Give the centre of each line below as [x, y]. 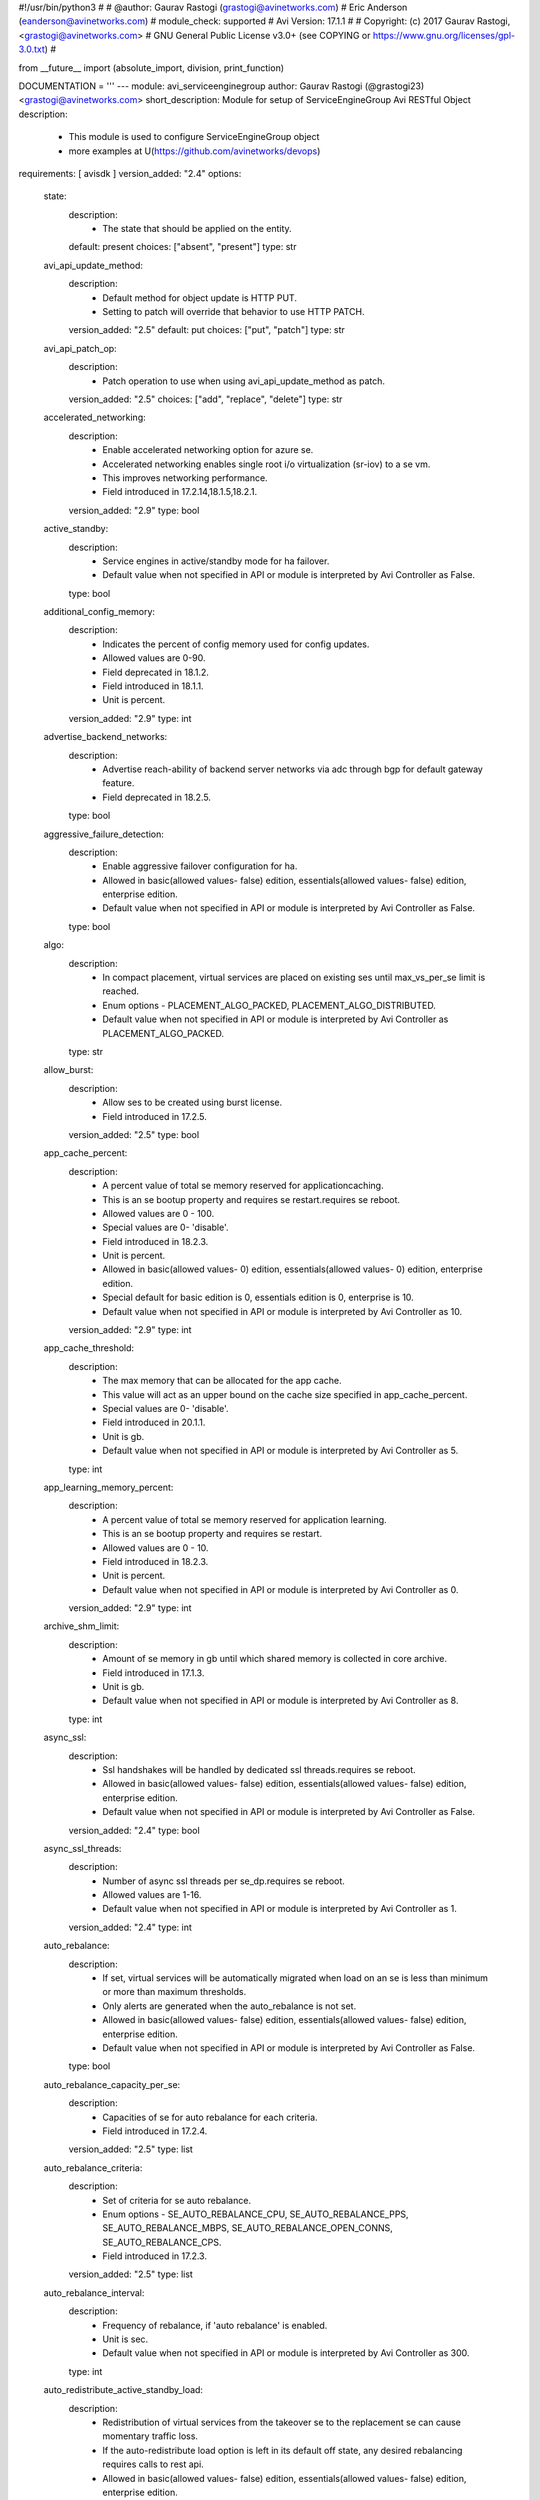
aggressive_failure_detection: [104, 834]
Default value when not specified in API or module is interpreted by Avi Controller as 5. [280, 1451]
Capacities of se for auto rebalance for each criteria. [210, 2117]
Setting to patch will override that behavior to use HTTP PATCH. [233, 312]
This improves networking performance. [185, 477]
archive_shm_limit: [81, 1626]
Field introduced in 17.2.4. [155, 2131]
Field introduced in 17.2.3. [154, 2256]
